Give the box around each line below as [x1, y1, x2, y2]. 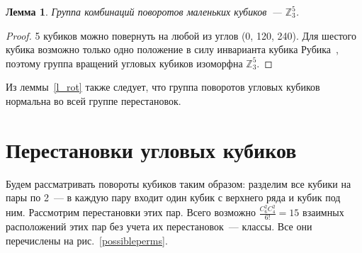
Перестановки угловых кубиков [6, 135, 297, 164]
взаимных [302, 205, 344, 220]
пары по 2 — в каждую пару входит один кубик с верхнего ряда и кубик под [6, 190, 341, 205]
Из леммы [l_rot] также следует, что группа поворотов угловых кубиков [6, 79, 320, 94]
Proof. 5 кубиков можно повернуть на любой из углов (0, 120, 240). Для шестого [6, 28, 356, 43]
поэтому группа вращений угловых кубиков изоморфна [6, 55, 243, 70]
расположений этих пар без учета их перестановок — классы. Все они [6, 218, 312, 233]
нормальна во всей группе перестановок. [6, 93, 181, 108]
